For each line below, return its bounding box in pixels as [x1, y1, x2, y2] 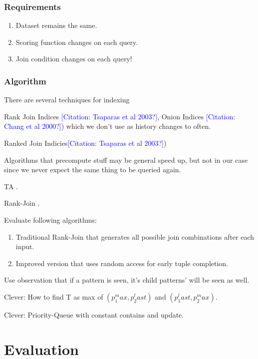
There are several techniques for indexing [4, 94, 130, 105]
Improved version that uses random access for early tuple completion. [15, 258, 229, 268]
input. [15, 241, 34, 252]
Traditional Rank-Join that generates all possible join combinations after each [15, 231, 255, 242]
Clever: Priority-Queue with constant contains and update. [4, 309, 184, 320]
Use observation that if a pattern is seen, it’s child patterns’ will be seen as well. [4, 275, 250, 285]
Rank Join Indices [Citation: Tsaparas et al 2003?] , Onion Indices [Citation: [4, 111, 236, 121]
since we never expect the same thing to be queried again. [4, 164, 181, 175]
